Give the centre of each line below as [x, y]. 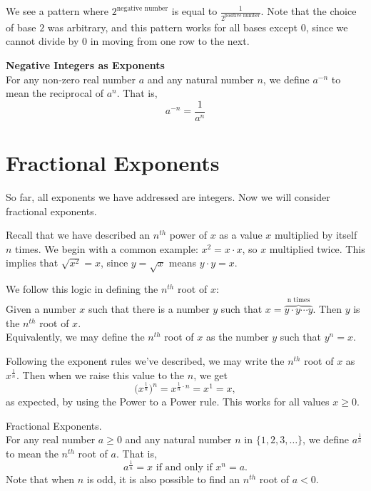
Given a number [41, 309]
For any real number [51, 439]
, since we [327, 27]
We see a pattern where [57, 11]
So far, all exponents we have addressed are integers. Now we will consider [168, 197]
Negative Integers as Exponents [85, 65]
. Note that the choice [309, 11]
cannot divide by [42, 41]
